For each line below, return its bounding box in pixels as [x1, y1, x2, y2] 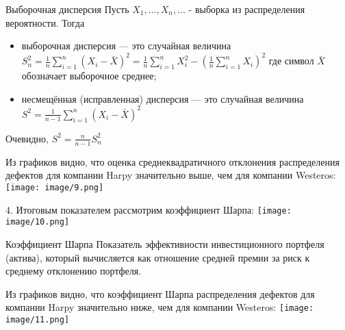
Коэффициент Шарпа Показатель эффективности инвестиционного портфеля [5, 236, 324, 251]
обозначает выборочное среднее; [21, 68, 157, 83]
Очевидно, [5, 131, 49, 145]
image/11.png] [5, 314, 70, 325]
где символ [268, 53, 314, 68]
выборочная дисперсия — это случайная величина [21, 38, 231, 53]
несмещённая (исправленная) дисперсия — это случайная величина [21, 91, 304, 105]
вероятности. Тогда [5, 15, 85, 29]
